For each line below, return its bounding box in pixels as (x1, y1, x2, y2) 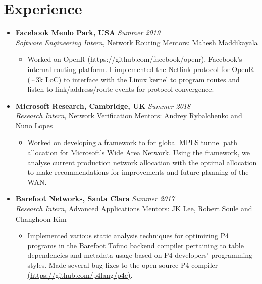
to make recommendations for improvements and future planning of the (27, 167, 249, 177)
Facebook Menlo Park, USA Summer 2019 (15, 27, 161, 38)
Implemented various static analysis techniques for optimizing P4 (27, 230, 229, 241)
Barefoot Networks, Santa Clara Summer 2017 (15, 193, 175, 204)
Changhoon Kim (15, 213, 67, 224)
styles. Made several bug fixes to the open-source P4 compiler (27, 260, 218, 270)
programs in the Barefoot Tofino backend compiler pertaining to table (27, 240, 244, 250)
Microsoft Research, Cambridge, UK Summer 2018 (15, 100, 191, 111)
